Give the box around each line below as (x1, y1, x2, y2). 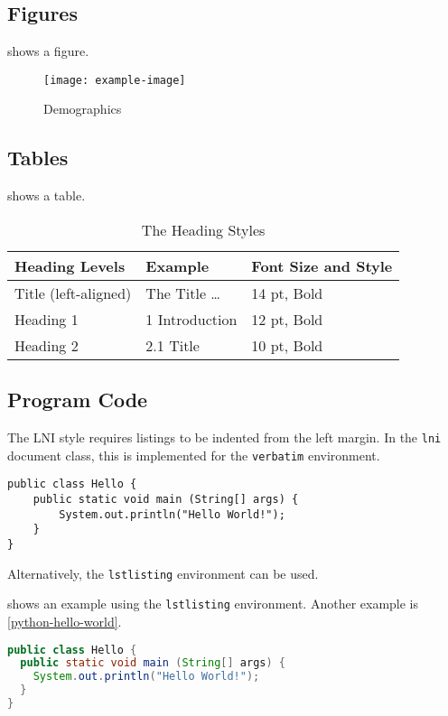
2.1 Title (145, 334, 200, 356)
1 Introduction (145, 308, 238, 330)
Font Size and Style (251, 255, 393, 276)
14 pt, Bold (251, 282, 323, 303)
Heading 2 (14, 334, 79, 356)
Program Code (7, 386, 148, 414)
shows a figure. (7, 42, 89, 60)
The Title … (145, 282, 221, 303)
